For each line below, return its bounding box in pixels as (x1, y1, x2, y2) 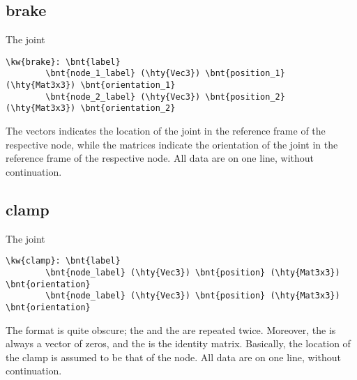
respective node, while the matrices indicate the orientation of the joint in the (6, 137, 338, 151)
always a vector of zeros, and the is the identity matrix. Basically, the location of (6, 336, 351, 351)
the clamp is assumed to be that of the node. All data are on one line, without (6, 349, 341, 364)
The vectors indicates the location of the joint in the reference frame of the (6, 123, 326, 138)
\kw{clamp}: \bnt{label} (6, 256, 121, 266)
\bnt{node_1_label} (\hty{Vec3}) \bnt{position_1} (45, 68, 285, 79)
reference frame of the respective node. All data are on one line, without (6, 151, 314, 165)
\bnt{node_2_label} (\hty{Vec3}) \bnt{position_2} (45, 91, 285, 102)
